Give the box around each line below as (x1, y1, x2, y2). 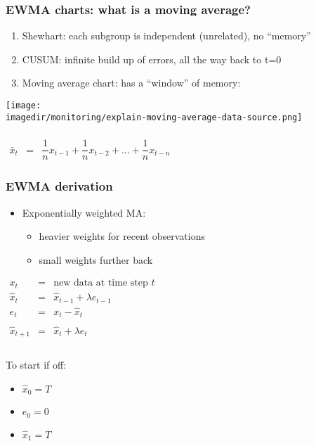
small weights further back (39, 252, 153, 267)
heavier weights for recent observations (39, 229, 206, 243)
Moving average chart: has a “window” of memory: (22, 75, 241, 90)
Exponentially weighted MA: (22, 205, 146, 219)
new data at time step (53, 278, 148, 288)
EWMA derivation (6, 177, 113, 195)
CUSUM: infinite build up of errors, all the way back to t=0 (22, 51, 282, 66)
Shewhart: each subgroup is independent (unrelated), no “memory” (22, 28, 311, 43)
